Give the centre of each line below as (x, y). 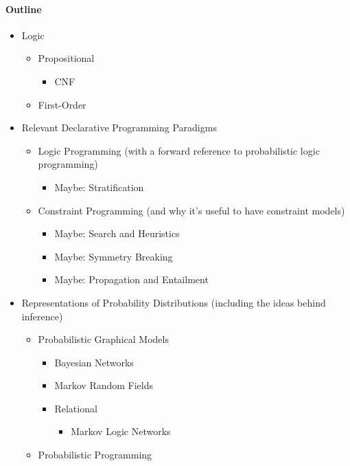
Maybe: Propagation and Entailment (131, 279)
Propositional (66, 58)
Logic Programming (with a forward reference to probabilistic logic (179, 150)
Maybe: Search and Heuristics (117, 233)
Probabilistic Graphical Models (103, 339)
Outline (24, 9)
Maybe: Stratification (99, 187)
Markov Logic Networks (121, 431)
